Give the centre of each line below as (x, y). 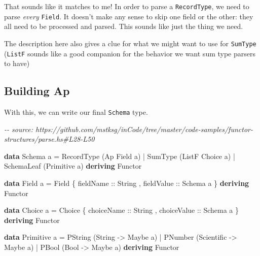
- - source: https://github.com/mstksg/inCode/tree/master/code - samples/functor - (128, 129)
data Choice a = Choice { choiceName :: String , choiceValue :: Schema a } (121, 210)
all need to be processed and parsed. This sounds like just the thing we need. (124, 26)
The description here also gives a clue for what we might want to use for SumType (130, 43)
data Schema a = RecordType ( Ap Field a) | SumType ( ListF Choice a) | (120, 156)
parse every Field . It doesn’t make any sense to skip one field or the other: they (129, 16)
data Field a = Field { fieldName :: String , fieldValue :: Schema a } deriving (127, 183)
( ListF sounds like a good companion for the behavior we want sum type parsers (130, 53)
